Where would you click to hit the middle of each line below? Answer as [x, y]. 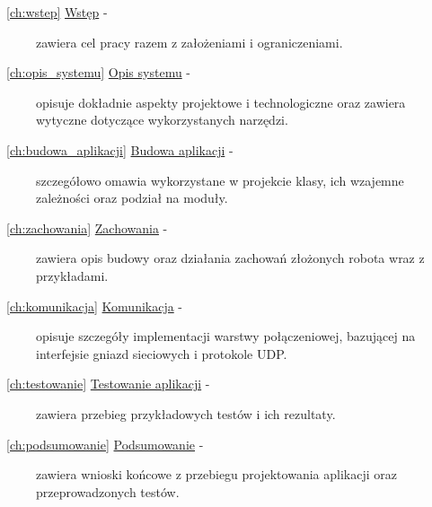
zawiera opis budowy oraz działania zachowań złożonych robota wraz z [230, 258]
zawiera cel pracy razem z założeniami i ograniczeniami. [190, 42]
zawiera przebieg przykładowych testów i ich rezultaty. [186, 413]
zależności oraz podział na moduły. [132, 198]
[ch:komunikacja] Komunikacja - [95, 306]
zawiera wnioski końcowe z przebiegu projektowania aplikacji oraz [216, 474]
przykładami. [72, 275]
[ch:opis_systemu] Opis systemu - [99, 72]
